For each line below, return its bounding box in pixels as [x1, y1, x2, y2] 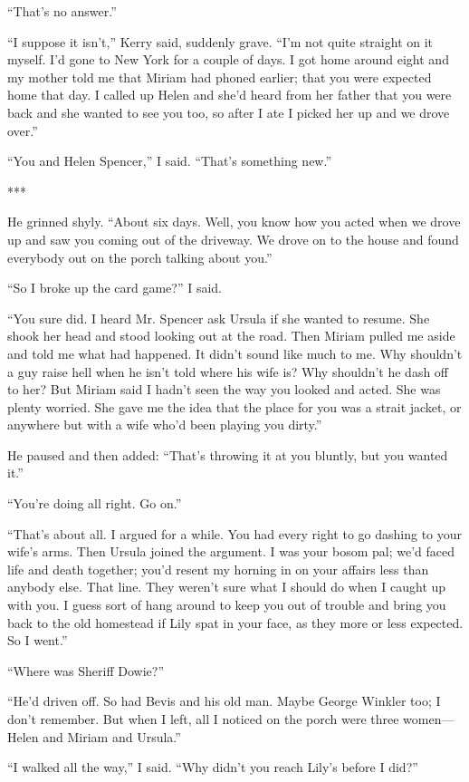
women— [403, 710, 455, 728]
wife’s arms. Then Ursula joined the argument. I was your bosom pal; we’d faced [7, 542, 455, 561]
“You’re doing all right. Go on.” [7, 494, 182, 513]
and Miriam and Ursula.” [43, 727, 181, 746]
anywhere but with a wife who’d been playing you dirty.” [7, 415, 322, 434]
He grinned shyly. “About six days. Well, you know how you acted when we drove [7, 212, 461, 231]
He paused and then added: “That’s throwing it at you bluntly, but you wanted [7, 445, 448, 464]
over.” [7, 121, 38, 140]
